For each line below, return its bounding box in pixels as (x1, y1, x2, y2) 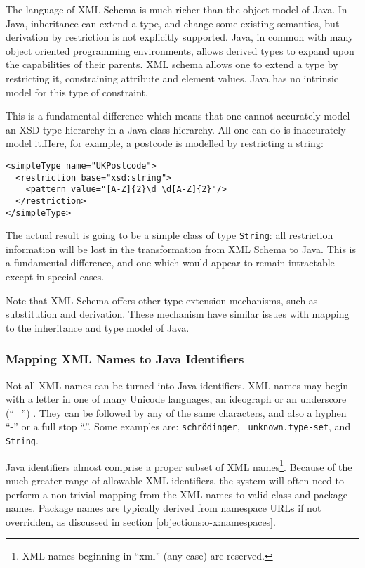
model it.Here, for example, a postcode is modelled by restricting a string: (6, 136, 324, 150)
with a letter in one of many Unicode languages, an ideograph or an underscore (6, 392, 347, 406)
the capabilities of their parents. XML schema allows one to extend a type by (6, 57, 338, 72)
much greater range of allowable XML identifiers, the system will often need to (6, 473, 344, 487)
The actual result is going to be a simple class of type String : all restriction (6, 228, 333, 243)
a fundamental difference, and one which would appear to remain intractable (6, 255, 335, 270)
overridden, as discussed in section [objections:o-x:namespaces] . (6, 514, 276, 529)
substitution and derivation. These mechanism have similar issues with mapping (6, 306, 350, 321)
